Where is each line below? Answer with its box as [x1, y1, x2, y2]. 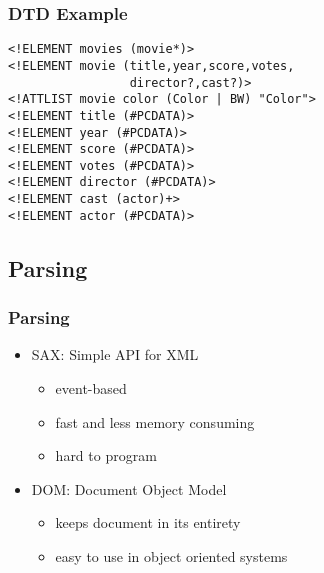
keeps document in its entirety [55, 512, 241, 533]
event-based [55, 378, 127, 399]
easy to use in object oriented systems [55, 546, 288, 566]
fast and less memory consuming [55, 411, 255, 432]
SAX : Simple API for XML [31, 344, 199, 365]
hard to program [55, 445, 157, 466]
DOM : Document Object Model [31, 478, 227, 499]
